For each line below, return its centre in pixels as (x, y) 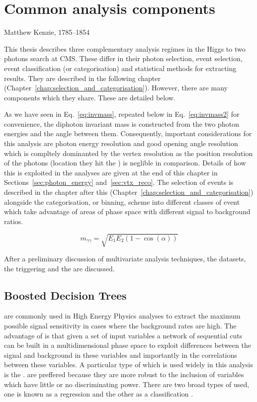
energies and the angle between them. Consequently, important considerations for (128, 133)
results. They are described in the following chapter (82, 78)
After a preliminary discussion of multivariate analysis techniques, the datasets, (125, 258)
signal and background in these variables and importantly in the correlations (121, 355)
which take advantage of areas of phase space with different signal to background (127, 211)
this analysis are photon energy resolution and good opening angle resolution (121, 143)
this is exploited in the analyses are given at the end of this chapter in (111, 172)
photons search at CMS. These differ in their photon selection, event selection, (123, 58)
